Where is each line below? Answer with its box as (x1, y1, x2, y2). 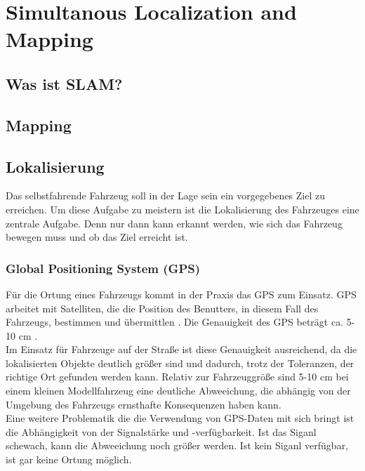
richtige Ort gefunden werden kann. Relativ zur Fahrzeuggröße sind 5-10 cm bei (6, 369, 349, 384)
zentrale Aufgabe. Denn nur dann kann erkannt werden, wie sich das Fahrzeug (6, 215, 343, 230)
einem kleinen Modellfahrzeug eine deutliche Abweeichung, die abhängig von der (6, 383, 351, 398)
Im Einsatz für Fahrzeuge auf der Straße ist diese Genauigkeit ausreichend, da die (6, 342, 357, 357)
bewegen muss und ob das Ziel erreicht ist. (6, 230, 188, 244)
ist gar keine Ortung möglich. (6, 452, 132, 467)
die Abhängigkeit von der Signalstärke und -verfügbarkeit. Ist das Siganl (6, 424, 317, 439)
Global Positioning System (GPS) (6, 259, 201, 277)
